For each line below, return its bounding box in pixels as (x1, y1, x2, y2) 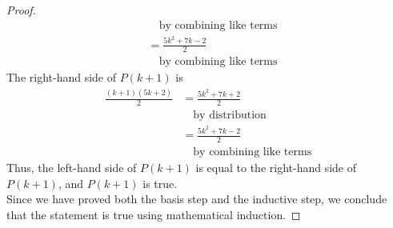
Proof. (6, 2, 36, 18)
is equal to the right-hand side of (195, 158, 357, 175)
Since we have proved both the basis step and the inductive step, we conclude (6, 190, 387, 207)
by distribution (193, 110, 267, 122)
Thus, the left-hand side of (6, 158, 137, 175)
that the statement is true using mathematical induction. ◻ (6, 206, 301, 222)
